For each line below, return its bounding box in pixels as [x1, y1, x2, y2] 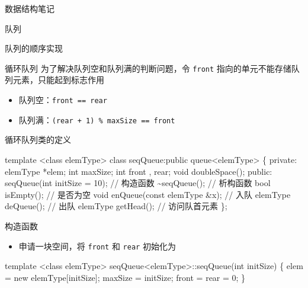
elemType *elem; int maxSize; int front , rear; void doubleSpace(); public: [5, 165, 272, 177]
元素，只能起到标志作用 [12, 73, 104, 86]
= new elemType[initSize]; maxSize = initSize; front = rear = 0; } [5, 271, 246, 283]
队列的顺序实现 [5, 42, 63, 55]
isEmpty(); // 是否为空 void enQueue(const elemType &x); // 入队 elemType [5, 188, 291, 200]
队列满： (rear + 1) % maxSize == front [18, 113, 175, 126]
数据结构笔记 [5, 2, 54, 14]
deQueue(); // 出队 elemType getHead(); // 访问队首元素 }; [5, 200, 227, 212]
